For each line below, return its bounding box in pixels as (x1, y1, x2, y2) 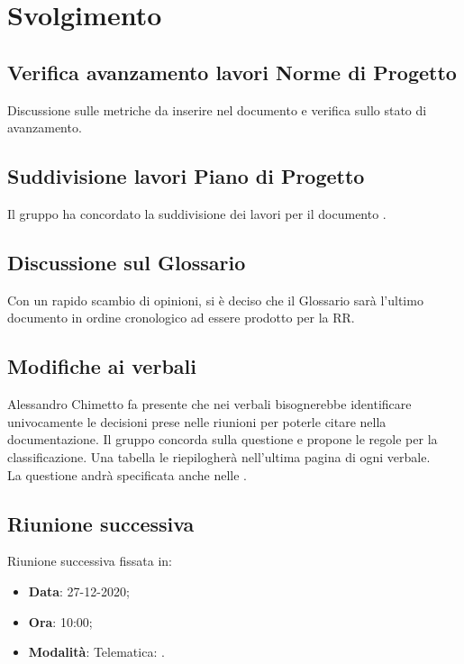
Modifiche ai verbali (7, 352, 196, 380)
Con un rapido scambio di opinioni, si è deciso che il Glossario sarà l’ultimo (7, 290, 423, 309)
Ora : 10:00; (28, 612, 93, 631)
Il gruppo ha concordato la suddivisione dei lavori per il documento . (7, 204, 387, 223)
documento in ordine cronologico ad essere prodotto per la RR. (7, 308, 355, 327)
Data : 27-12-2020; (28, 581, 130, 600)
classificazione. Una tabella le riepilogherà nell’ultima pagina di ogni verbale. (7, 447, 431, 466)
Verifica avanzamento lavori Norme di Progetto (7, 58, 457, 86)
